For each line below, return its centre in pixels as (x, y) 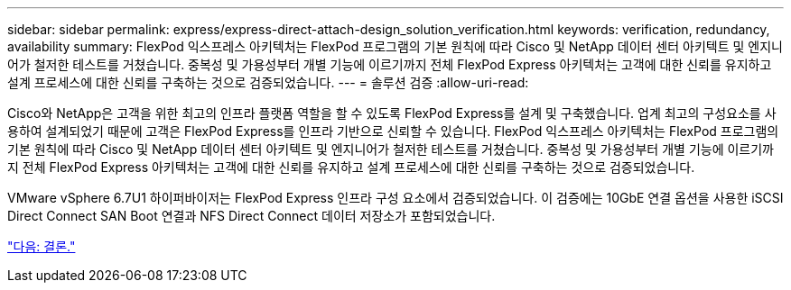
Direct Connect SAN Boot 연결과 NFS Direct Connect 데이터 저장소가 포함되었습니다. (251, 216)
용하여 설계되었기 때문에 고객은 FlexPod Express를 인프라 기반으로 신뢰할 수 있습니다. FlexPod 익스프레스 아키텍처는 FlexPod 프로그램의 (393, 131)
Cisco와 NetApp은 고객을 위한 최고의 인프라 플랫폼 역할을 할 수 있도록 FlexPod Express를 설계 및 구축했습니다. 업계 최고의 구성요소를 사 (392, 113)
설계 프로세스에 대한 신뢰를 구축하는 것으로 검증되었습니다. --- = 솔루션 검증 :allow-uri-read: (268, 82)
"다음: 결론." (42, 246)
